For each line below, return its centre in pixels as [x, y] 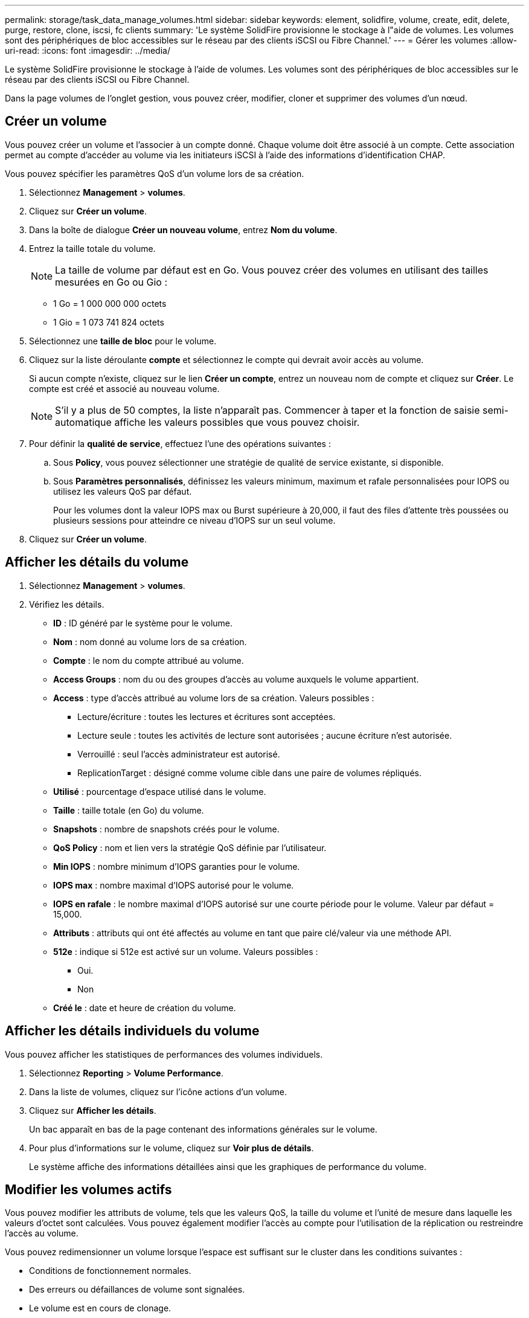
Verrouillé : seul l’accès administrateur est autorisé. [179, 754]
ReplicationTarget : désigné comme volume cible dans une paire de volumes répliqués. [249, 773]
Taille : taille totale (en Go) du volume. [129, 810]
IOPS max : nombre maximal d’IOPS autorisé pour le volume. [174, 885]
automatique [83, 422]
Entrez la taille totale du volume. [92, 248]
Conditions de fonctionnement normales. [110, 1271]
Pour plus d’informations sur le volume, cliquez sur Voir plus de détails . [172, 1148]
